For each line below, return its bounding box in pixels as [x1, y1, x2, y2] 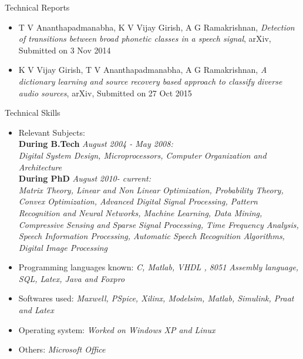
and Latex [18, 304, 54, 316]
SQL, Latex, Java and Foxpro [18, 272, 125, 284]
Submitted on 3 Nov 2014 [18, 43, 111, 56]
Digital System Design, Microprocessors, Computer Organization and [18, 149, 267, 161]
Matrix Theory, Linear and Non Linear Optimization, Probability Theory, [18, 183, 284, 196]
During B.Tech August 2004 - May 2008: [18, 137, 173, 150]
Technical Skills [5, 106, 60, 119]
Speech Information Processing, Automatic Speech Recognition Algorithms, [18, 230, 285, 242]
